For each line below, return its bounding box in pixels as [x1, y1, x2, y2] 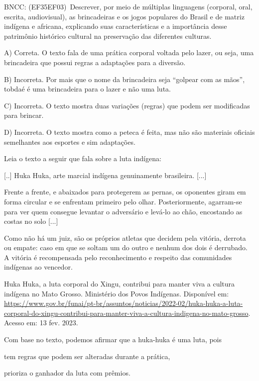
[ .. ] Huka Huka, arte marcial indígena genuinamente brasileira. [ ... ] [4, 170, 207, 180]
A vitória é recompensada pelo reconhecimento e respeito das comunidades [4, 252, 232, 262]
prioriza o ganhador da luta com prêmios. [4, 368, 130, 378]
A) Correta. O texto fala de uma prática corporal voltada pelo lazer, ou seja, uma [4, 47, 254, 58]
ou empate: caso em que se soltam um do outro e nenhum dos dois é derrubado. [4, 242, 248, 253]
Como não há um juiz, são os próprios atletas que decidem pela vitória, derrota [4, 232, 246, 243]
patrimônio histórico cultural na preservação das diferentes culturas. [4, 30, 212, 41]
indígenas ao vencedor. [4, 262, 73, 272]
